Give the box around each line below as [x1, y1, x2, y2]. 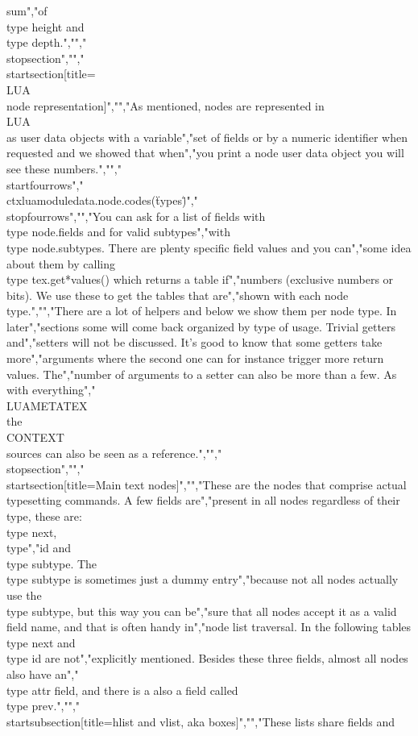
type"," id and [6, 539, 72, 556]
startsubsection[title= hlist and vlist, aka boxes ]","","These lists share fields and [6, 713, 395, 730]
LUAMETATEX [6, 397, 88, 414]
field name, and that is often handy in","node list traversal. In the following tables [6, 618, 412, 635]
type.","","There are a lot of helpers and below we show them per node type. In [6, 302, 397, 319]
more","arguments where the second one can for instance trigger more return [6, 350, 384, 367]
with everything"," [6, 381, 96, 398]
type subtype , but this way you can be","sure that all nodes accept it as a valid [6, 602, 397, 619]
